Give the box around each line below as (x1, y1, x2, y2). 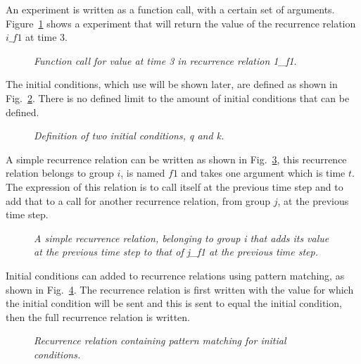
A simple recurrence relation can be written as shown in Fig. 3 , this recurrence (6, 151, 347, 166)
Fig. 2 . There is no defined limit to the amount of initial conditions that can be (6, 90, 350, 105)
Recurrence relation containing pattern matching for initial (34, 333, 286, 348)
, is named (120, 165, 165, 180)
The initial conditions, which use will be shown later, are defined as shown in (6, 77, 338, 92)
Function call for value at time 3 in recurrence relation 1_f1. (34, 53, 297, 68)
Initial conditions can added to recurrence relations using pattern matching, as (6, 268, 345, 282)
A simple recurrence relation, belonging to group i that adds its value (34, 230, 329, 245)
